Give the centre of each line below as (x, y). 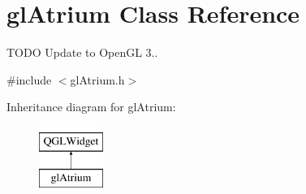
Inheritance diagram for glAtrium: (91, 107)
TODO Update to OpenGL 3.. (82, 52)
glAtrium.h (97, 79)
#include (29, 79)
